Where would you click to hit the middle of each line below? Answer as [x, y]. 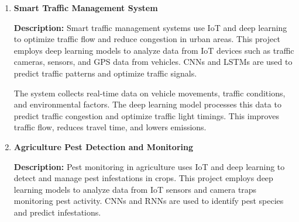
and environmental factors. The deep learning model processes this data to [147, 104]
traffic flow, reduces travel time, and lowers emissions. [110, 127]
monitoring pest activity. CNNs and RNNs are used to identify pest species [149, 201]
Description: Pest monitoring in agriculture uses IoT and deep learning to [149, 166]
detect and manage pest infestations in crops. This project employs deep [143, 178]
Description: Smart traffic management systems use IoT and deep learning [150, 27]
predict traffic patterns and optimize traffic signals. [105, 73]
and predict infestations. [57, 212]
